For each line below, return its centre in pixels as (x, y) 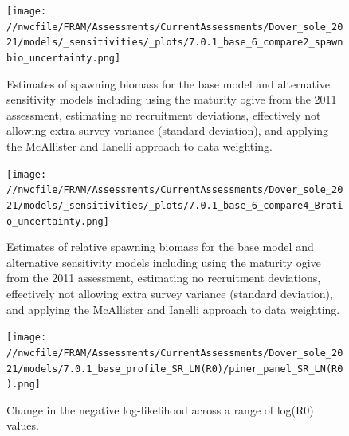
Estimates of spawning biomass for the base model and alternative (168, 83)
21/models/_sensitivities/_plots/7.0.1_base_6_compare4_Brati (175, 205)
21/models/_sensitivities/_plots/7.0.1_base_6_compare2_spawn (175, 43)
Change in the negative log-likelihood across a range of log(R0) (160, 409)
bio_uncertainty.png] (64, 58)
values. (23, 425)
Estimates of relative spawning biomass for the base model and (160, 247)
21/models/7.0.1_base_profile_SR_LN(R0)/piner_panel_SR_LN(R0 (175, 369)
